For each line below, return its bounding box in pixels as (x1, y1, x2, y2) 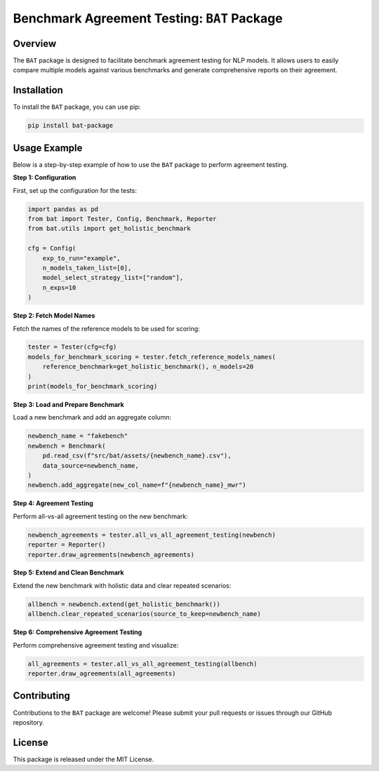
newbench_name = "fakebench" (27, 432, 128, 440)
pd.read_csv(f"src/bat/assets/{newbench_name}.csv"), (42, 452, 232, 460)
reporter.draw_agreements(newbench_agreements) (27, 551, 194, 558)
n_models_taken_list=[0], (42, 264, 132, 271)
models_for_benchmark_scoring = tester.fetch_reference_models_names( (27, 353, 277, 361)
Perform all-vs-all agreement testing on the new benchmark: (13, 512, 189, 521)
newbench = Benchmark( (27, 442, 106, 450)
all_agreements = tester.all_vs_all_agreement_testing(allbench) (27, 659, 258, 668)
